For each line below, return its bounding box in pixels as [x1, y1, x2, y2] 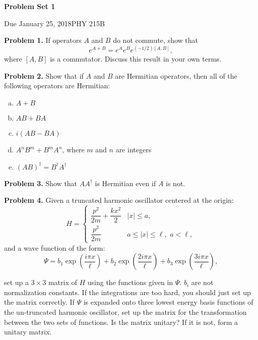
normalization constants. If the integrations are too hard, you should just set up [4, 287, 251, 297]
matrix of [48, 277, 77, 288]
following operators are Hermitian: [4, 80, 110, 91]
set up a [4, 277, 29, 288]
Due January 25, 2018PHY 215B [4, 18, 105, 28]
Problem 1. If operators [4, 35, 82, 45]
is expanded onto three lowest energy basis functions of [83, 297, 253, 307]
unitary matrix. [4, 326, 52, 337]
